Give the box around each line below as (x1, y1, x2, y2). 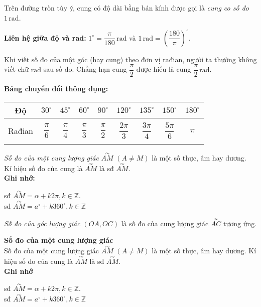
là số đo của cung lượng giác (121, 218, 209, 228)
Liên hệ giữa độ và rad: (4, 32, 86, 43)
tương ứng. (223, 218, 257, 228)
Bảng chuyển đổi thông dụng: (4, 83, 108, 94)
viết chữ (4, 64, 29, 74)
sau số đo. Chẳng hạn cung (43, 64, 127, 74)
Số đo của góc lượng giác (4, 218, 80, 228)
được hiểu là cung (136, 64, 191, 74)
